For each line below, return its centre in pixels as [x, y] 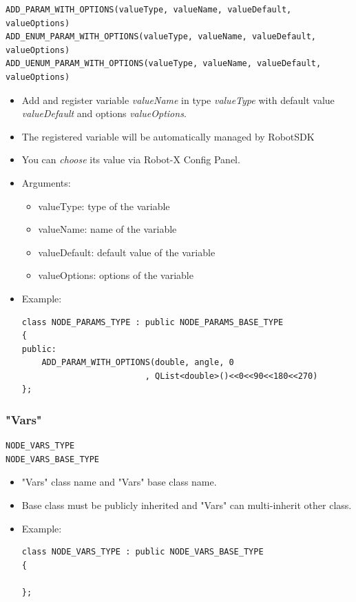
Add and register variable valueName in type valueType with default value [178, 100]
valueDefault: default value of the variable [127, 252]
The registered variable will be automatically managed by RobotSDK [168, 136]
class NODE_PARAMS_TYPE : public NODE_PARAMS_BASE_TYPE [153, 322]
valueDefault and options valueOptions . [104, 113]
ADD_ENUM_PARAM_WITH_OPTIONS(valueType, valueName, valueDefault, [161, 37]
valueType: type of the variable [104, 206]
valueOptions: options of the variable [116, 275]
